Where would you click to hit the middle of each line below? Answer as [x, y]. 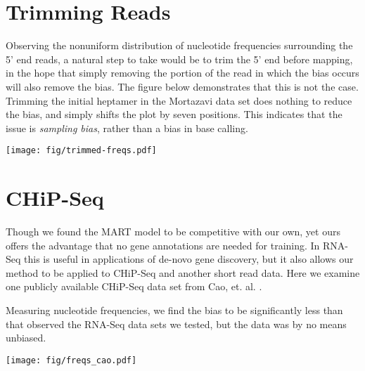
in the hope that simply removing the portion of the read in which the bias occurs [182, 73]
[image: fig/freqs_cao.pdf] [71, 360]
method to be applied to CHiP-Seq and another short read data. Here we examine [183, 272]
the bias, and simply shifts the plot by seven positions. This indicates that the [174, 114]
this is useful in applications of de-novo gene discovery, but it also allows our [189, 259]
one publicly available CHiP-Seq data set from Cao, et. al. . [134, 286]
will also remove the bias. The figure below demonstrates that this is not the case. [182, 86]
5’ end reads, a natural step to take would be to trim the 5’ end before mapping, [179, 59]
